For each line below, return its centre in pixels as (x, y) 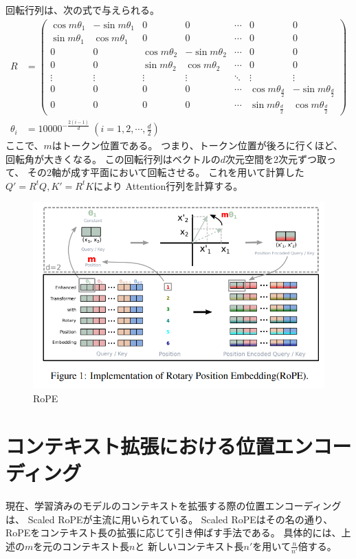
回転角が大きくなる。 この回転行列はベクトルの (113, 158)
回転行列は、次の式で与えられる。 (82, 10)
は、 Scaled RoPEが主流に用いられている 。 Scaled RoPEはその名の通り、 (169, 519)
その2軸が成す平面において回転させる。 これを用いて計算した (166, 172)
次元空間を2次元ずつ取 (276, 158)
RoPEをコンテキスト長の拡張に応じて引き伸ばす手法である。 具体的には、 (174, 533)
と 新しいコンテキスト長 (189, 546)
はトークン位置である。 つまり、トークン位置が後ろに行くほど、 (198, 145)
